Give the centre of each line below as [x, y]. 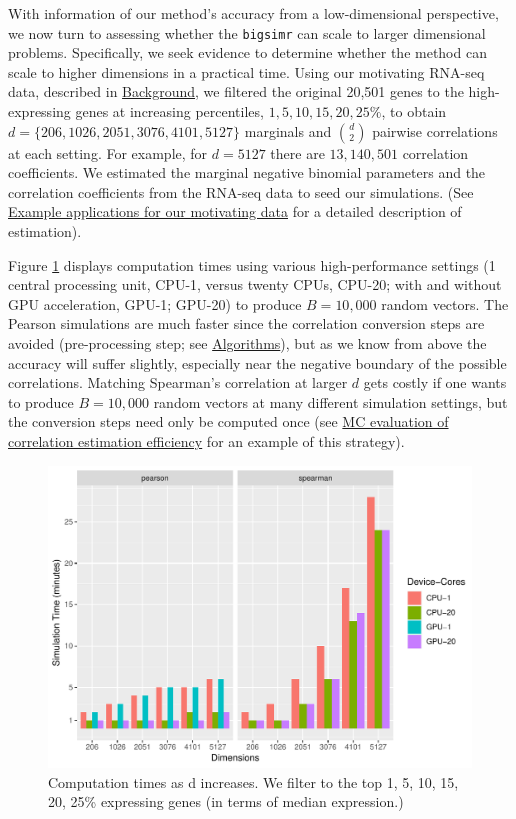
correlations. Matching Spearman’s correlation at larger [178, 382]
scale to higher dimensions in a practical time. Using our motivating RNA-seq [246, 71]
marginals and [288, 130]
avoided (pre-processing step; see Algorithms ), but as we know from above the [247, 342]
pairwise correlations [435, 130]
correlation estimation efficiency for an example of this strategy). [206, 440]
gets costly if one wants [435, 382]
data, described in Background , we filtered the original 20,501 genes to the [236, 91]
